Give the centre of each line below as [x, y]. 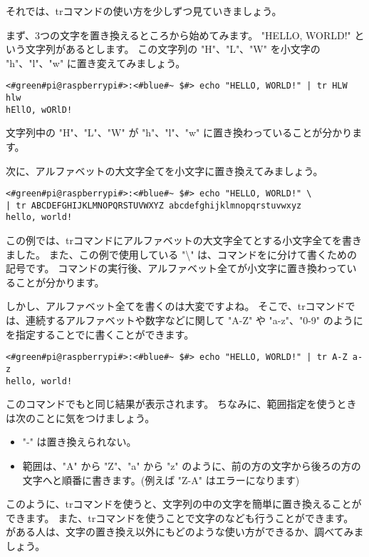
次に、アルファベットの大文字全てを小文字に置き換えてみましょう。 [165, 170]
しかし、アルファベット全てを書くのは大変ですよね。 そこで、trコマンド [176, 306]
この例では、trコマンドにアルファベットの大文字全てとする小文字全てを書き [184, 240]
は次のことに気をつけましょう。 [80, 417]
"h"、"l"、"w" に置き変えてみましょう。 [96, 62]
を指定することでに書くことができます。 [100, 334]
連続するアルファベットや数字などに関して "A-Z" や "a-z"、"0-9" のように [194, 320]
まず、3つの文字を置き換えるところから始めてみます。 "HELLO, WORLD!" [178, 35]
